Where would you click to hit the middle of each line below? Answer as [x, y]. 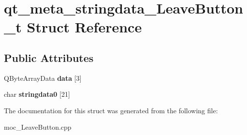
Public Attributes [49, 57]
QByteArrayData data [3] [43, 78]
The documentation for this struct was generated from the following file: [111, 110]
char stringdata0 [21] [37, 94]
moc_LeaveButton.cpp [38, 127]
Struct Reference [84, 27]
